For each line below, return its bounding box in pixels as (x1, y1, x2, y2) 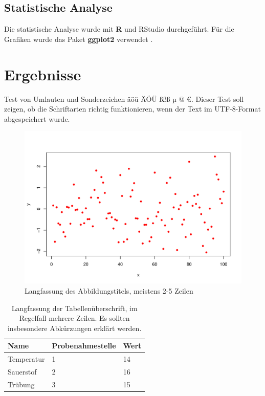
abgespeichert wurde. (4, 113, 70, 124)
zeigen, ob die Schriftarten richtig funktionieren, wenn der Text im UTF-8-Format (4, 103, 261, 114)
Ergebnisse (4, 63, 81, 84)
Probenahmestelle (52, 340, 116, 351)
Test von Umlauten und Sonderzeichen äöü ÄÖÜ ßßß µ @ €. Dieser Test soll (4, 93, 244, 104)
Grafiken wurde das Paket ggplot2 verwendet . (4, 33, 153, 44)
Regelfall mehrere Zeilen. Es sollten (19, 313, 130, 323)
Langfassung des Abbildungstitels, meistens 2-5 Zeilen (25, 285, 193, 296)
